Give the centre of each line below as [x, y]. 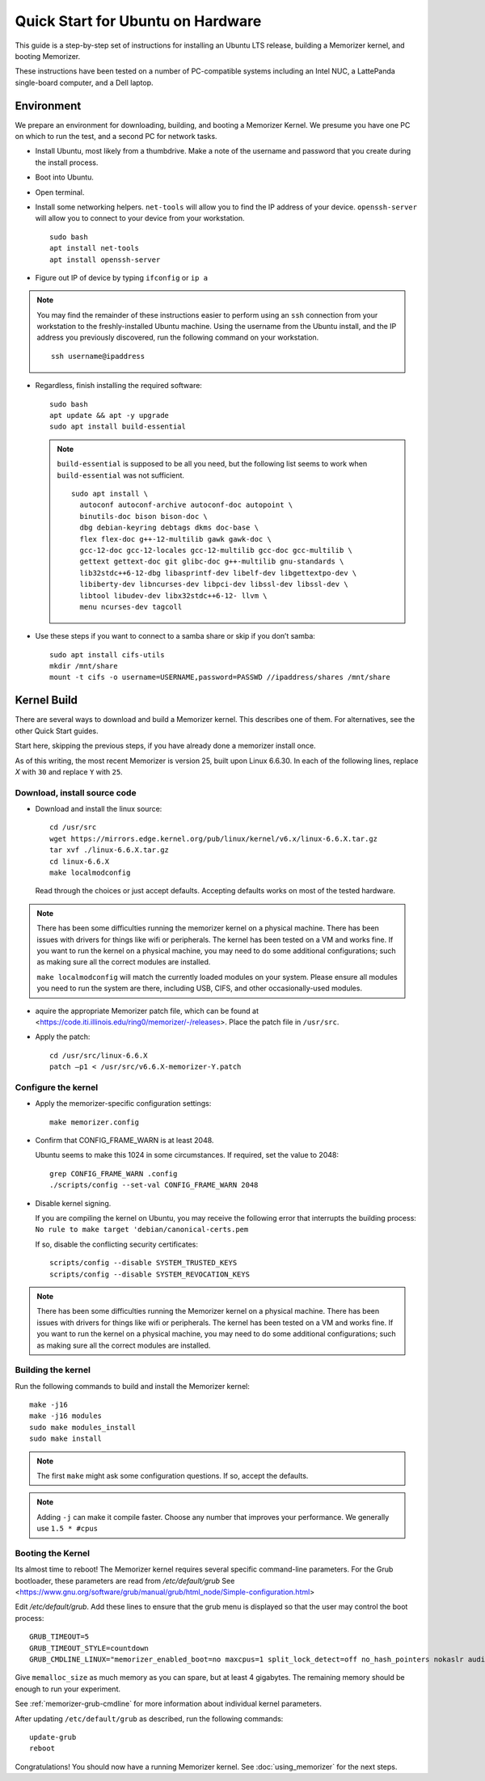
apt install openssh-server [105, 260]
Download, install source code [76, 792]
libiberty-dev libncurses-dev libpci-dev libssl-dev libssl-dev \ [214, 585]
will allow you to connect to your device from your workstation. [140, 218]
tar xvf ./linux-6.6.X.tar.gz [110, 850]
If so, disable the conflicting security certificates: [116, 1244]
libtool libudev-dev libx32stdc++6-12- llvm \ [173, 595]
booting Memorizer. [48, 56]
